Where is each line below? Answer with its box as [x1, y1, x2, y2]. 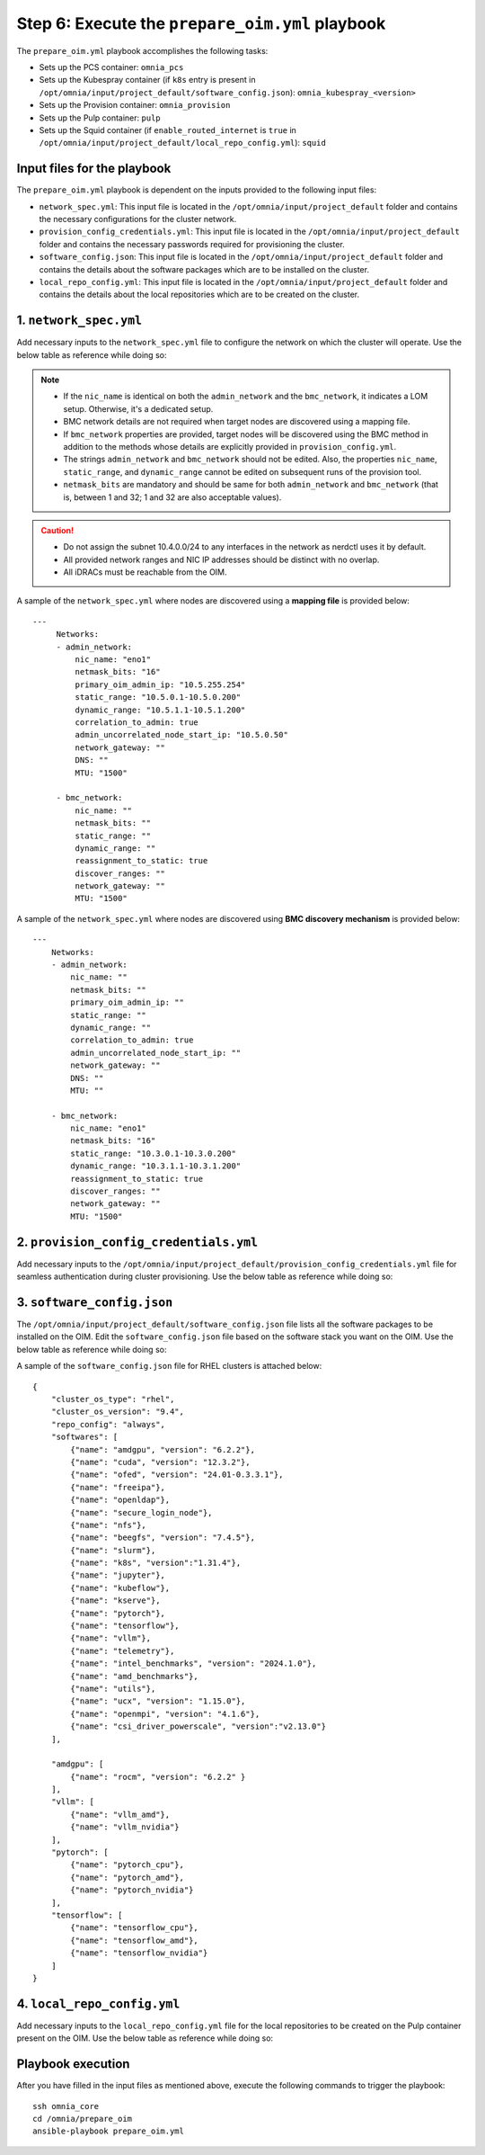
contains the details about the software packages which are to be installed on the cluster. [39, 264, 370, 274]
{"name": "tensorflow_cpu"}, [70, 1923, 199, 1933]
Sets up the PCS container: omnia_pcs [39, 61, 184, 72]
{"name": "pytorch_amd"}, [70, 1872, 184, 1882]
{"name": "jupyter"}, [70, 1570, 166, 1580]
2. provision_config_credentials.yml [16, 1234, 259, 1249]
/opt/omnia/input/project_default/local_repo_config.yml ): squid [39, 138, 327, 148]
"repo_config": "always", [50, 1419, 166, 1429]
